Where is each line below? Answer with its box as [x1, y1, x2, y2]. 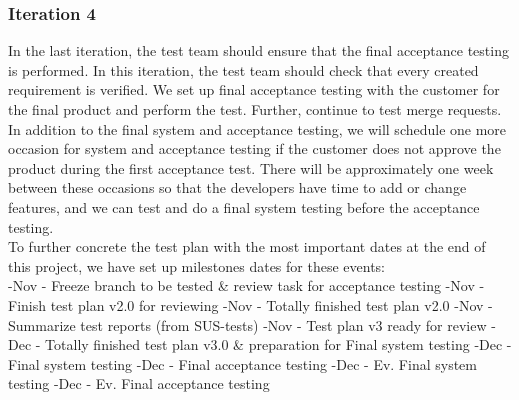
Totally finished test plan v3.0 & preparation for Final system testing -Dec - [45, 334, 512, 355]
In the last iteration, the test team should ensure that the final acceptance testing [8, 40, 509, 61]
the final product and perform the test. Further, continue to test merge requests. [8, 99, 502, 119]
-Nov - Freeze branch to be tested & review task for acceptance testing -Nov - [8, 275, 485, 296]
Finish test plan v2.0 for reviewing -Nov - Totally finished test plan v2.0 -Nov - [8, 294, 493, 315]
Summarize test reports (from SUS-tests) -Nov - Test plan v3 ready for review [8, 314, 487, 335]
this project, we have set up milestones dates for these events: [8, 255, 385, 276]
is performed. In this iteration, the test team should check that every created [8, 59, 479, 80]
